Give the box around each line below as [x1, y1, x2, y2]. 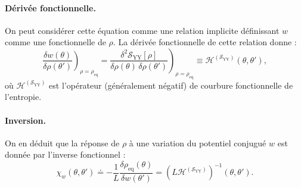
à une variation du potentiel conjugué [129, 136, 266, 149]
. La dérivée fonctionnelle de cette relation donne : [113, 36, 297, 48]
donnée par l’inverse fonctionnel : [5, 148, 126, 161]
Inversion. [5, 114, 46, 126]
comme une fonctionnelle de [5, 36, 106, 48]
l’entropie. [5, 90, 42, 103]
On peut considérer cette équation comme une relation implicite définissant [5, 24, 280, 36]
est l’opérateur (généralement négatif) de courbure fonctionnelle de [49, 79, 293, 91]
